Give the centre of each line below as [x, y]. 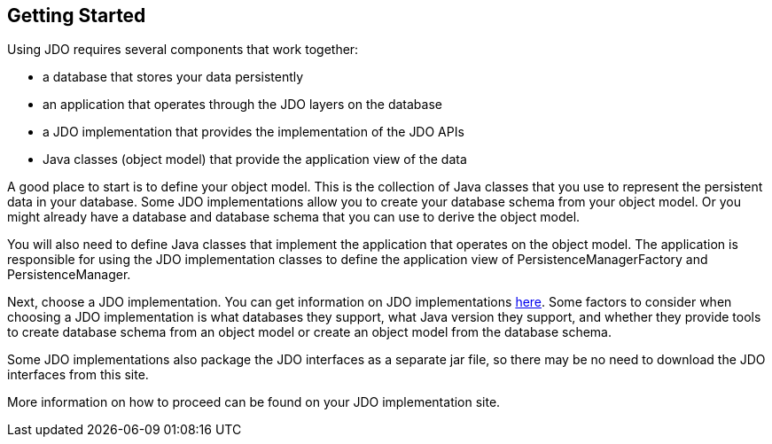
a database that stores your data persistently [173, 77]
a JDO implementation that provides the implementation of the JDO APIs [253, 132]
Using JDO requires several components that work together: [183, 50]
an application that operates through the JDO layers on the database [242, 105]
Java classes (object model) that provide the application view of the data [255, 160]
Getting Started [77, 16]
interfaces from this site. [78, 375]
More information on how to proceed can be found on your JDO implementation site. [254, 402]
